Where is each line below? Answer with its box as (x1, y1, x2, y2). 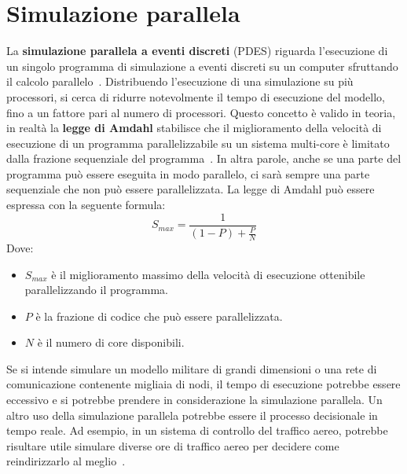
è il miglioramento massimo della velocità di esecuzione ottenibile (51, 266, 365, 282)
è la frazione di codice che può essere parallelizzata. (35, 307, 283, 324)
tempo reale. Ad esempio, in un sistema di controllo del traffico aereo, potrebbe (6, 422, 388, 439)
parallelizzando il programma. (24, 281, 168, 298)
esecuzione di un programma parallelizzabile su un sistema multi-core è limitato (6, 134, 390, 151)
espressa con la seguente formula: (6, 197, 166, 213)
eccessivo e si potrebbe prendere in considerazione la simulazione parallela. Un (6, 391, 383, 408)
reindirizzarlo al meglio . (6, 453, 126, 469)
